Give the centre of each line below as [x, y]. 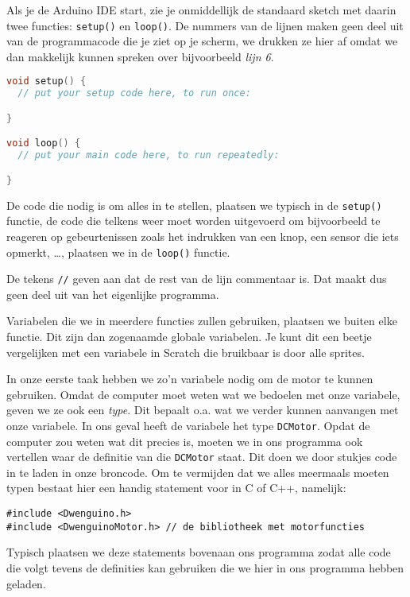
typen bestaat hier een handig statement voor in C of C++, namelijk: [176, 488]
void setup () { [46, 81]
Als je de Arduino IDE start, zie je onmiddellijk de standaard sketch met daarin [201, 10]
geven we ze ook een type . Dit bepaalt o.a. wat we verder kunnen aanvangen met [203, 410]
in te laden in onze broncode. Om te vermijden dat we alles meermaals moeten [198, 472]
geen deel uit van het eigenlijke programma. [113, 294]
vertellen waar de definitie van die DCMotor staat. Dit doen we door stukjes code [202, 457]
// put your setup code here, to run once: [134, 93]
